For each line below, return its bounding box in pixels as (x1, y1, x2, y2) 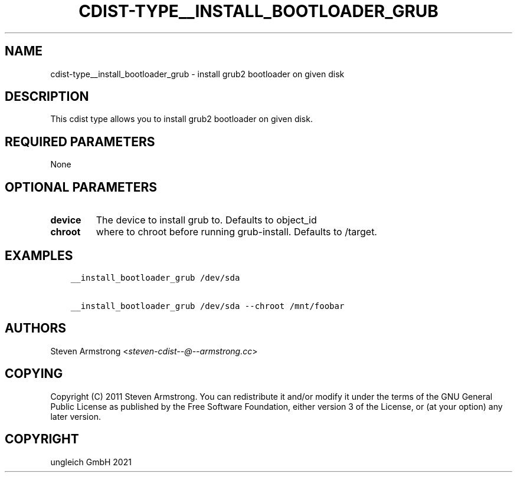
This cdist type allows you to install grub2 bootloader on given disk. (50, 114, 313, 124)
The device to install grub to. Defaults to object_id (96, 214, 317, 226)
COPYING (5, 366, 63, 381)
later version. (50, 411, 101, 422)
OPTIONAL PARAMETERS (5, 179, 158, 195)
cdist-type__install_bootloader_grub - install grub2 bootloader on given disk (50, 68, 345, 79)
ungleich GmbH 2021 (50, 456, 132, 467)
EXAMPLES (5, 248, 73, 263)
